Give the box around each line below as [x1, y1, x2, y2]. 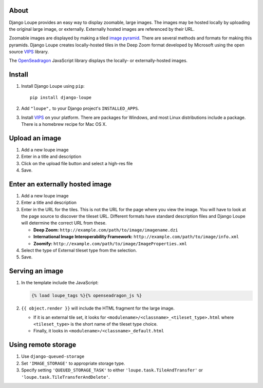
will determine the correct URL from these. [21, 220, 107, 226]
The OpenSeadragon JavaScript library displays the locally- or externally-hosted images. [9, 58, 188, 63]
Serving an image [9, 267, 63, 275]
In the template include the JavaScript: [21, 280, 99, 286]
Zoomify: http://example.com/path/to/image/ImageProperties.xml [33, 240, 187, 246]
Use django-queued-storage [21, 353, 85, 359]
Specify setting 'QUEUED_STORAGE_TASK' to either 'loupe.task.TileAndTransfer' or [21, 367, 203, 373]
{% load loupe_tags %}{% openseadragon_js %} [31, 293, 142, 298]
